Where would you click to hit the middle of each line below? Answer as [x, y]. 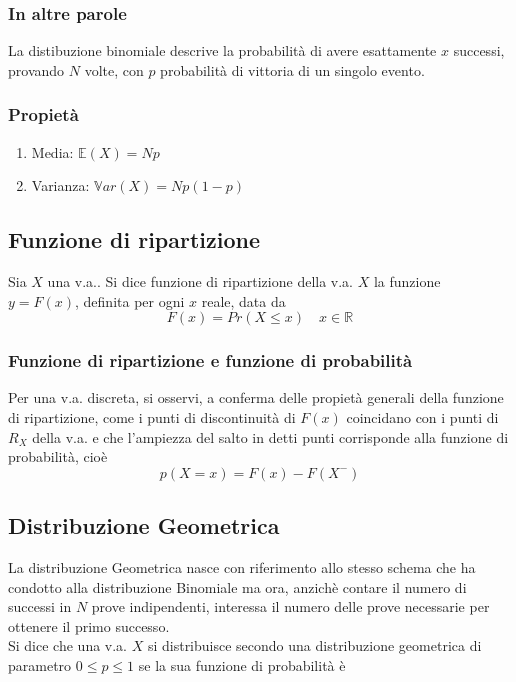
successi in [40, 606]
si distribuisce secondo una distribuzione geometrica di [314, 645]
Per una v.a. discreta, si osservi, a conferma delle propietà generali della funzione [256, 397]
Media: [52, 151]
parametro [40, 664]
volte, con [114, 69]
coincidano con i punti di [422, 417]
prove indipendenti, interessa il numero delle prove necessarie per [290, 606]
